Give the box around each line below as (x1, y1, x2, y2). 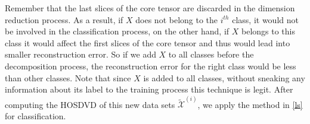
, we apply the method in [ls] (197, 98, 303, 110)
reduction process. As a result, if (5, 13, 123, 26)
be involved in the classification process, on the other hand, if (5, 25, 230, 37)
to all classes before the (168, 48, 254, 61)
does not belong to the (135, 13, 218, 26)
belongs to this (241, 25, 295, 37)
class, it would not (232, 13, 299, 26)
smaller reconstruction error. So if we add (5, 48, 156, 61)
